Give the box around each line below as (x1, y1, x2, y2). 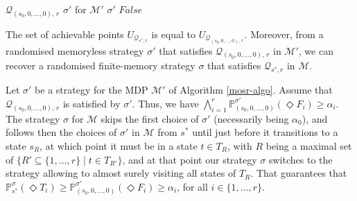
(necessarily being (214, 111, 289, 125)
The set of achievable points (6, 26, 124, 41)
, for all (177, 179, 208, 193)
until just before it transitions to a (192, 125, 338, 139)
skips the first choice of (101, 111, 199, 125)
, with (227, 139, 252, 153)
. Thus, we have (132, 96, 199, 110)
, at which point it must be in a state (40, 139, 198, 153)
